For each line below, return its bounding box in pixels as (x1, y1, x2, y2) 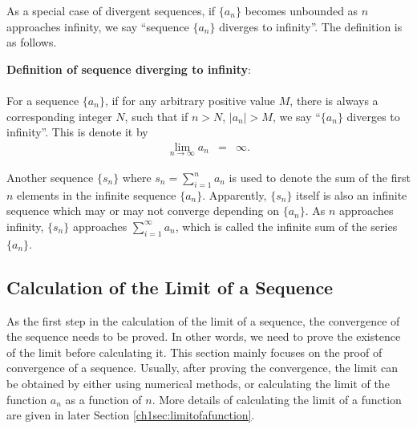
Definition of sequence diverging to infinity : (6, 60, 251, 77)
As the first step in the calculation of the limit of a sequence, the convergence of (6, 312, 400, 329)
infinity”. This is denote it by (6, 123, 148, 140)
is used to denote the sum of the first (229, 169, 411, 185)
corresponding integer (6, 107, 112, 124)
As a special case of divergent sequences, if (6, 2, 216, 18)
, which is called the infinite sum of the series (175, 217, 398, 234)
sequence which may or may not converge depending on (6, 202, 280, 219)
